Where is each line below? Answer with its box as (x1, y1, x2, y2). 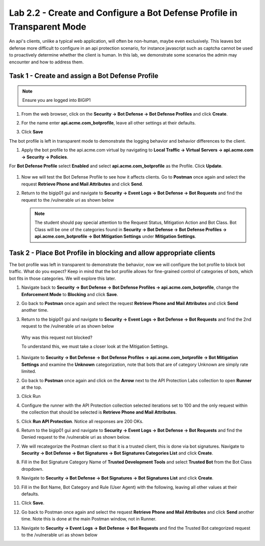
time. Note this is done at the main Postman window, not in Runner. (21, 516, 157, 522)
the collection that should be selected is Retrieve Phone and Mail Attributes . (21, 409, 177, 415)
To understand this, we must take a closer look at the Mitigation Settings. (21, 343, 169, 349)
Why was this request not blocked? (21, 334, 93, 340)
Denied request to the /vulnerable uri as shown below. (21, 434, 131, 440)
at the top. (21, 384, 42, 390)
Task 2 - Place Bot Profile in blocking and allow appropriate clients (9, 248, 215, 257)
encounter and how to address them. (9, 59, 84, 65)
